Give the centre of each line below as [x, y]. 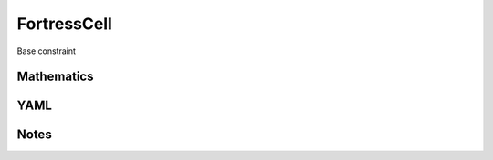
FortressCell [65, 24]
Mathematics [55, 77]
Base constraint [47, 51]
